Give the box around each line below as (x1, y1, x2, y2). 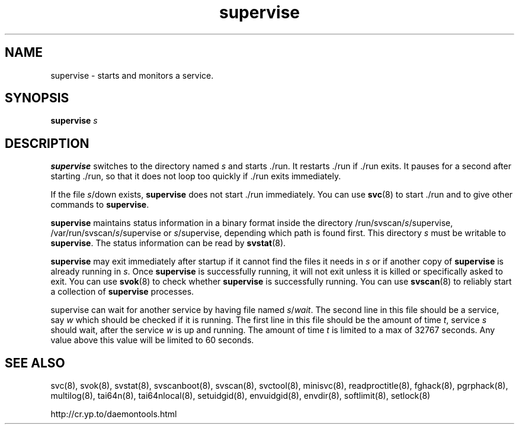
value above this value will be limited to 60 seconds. (50, 335, 254, 346)
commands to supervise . (50, 199, 149, 210)
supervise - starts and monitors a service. (50, 70, 214, 80)
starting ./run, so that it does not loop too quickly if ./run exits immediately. (50, 171, 341, 182)
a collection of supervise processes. (50, 286, 194, 297)
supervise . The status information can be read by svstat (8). (50, 238, 286, 249)
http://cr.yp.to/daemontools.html (50, 409, 177, 420)
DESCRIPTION (5, 136, 89, 151)
